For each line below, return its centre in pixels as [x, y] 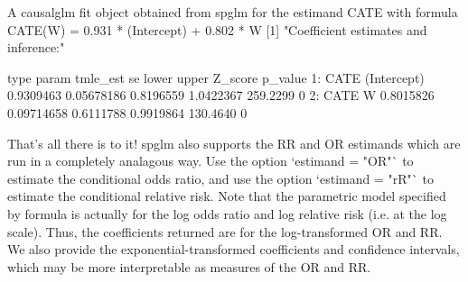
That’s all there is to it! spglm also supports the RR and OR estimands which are [234, 143]
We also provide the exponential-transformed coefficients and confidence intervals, [234, 249]
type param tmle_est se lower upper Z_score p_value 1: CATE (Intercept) [216, 77]
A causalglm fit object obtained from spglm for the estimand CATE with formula [233, 12]
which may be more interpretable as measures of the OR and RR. [189, 266]
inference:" [36, 47]
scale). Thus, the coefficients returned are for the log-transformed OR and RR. [225, 231]
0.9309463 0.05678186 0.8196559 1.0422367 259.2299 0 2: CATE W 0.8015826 [221, 95]
